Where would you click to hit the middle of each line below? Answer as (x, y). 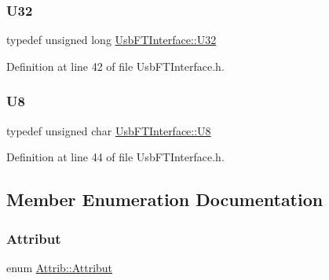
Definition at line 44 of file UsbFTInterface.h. (115, 157)
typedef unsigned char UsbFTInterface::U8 (109, 130)
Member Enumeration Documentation (165, 199)
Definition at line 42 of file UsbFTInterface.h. (115, 66)
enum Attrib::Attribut (60, 267)
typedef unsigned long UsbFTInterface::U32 (111, 40)
